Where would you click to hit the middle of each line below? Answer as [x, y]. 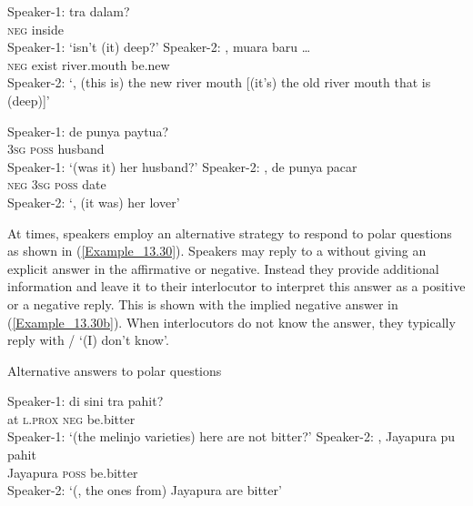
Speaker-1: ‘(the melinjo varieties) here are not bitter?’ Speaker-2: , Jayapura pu [231, 436]
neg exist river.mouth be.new [89, 64]
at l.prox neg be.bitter [71, 418]
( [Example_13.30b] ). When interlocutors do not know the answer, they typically [231, 322]
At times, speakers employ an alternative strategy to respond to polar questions [230, 233]
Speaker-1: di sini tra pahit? [86, 401]
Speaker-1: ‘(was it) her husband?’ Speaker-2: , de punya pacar [182, 166]
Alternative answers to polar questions [115, 370]
